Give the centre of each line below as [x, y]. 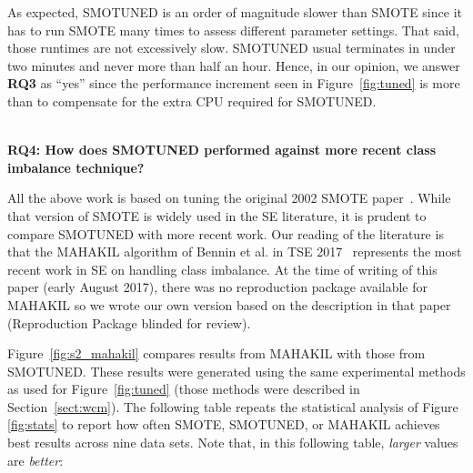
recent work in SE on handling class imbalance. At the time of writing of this [222, 269]
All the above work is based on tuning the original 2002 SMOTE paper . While [229, 198]
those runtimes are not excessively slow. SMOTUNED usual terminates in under [231, 48]
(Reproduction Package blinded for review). [129, 322]
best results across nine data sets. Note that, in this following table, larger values [233, 443]
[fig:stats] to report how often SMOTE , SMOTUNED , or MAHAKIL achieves [224, 424]
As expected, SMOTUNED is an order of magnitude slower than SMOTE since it [235, 12]
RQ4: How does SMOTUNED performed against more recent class [222, 150]
